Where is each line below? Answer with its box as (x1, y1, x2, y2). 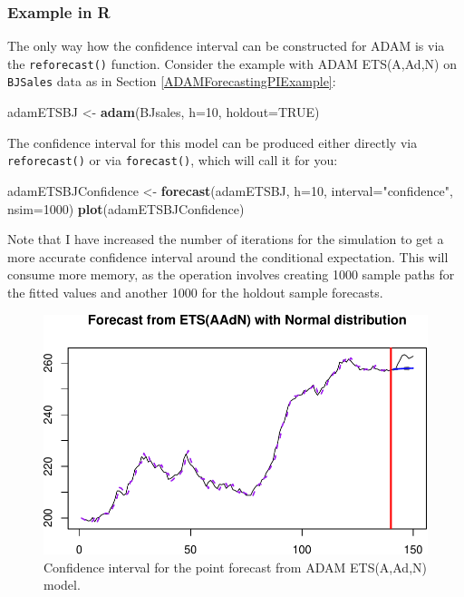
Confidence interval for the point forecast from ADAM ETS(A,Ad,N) (43, 557, 427, 576)
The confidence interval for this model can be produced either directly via (7, 132, 418, 152)
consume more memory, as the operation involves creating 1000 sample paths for (7, 265, 455, 284)
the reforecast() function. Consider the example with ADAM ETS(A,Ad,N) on (7, 54, 457, 73)
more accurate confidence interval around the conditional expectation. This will (7, 247, 449, 266)
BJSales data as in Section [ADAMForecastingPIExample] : (7, 72, 336, 91)
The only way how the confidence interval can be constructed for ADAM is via (7, 36, 445, 55)
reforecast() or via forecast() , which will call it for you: (7, 151, 338, 170)
